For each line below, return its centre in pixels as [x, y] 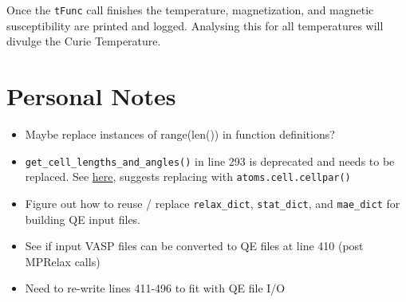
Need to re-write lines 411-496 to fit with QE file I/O [155, 288]
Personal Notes [91, 96]
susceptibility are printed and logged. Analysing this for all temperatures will [195, 25]
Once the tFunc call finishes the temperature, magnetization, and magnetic [190, 10]
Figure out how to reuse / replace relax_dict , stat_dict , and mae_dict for [213, 203]
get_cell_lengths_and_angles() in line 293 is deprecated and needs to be [210, 161]
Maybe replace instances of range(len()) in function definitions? [180, 133]
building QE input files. [83, 219]
